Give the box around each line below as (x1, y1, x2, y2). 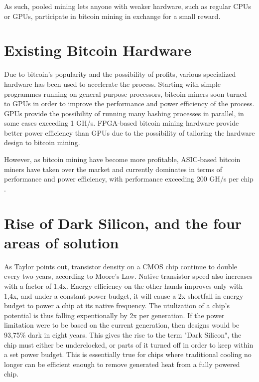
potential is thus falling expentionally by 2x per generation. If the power (4, 310, 225, 320)
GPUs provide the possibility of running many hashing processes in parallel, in (4, 108, 244, 118)
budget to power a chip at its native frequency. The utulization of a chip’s (4, 300, 230, 311)
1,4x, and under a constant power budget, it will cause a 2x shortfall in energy (4, 290, 244, 301)
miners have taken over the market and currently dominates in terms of (4, 164, 222, 174)
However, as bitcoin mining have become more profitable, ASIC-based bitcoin (4, 154, 241, 165)
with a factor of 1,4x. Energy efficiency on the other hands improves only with (4, 280, 243, 291)
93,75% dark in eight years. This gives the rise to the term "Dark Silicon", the (4, 329, 242, 340)
